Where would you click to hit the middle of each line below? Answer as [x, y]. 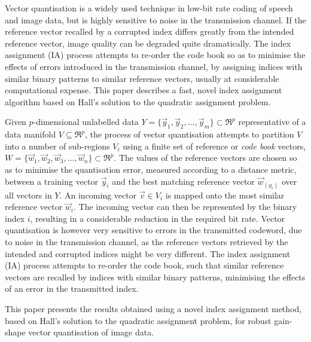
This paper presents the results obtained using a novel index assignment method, [153, 309]
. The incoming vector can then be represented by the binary [185, 207]
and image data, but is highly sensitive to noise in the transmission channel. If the [155, 19]
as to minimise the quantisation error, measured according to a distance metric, [151, 169]
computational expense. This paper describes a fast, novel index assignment [144, 90]
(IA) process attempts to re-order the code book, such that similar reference [144, 265]
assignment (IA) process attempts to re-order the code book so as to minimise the [155, 55]
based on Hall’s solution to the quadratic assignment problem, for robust [138, 320]
